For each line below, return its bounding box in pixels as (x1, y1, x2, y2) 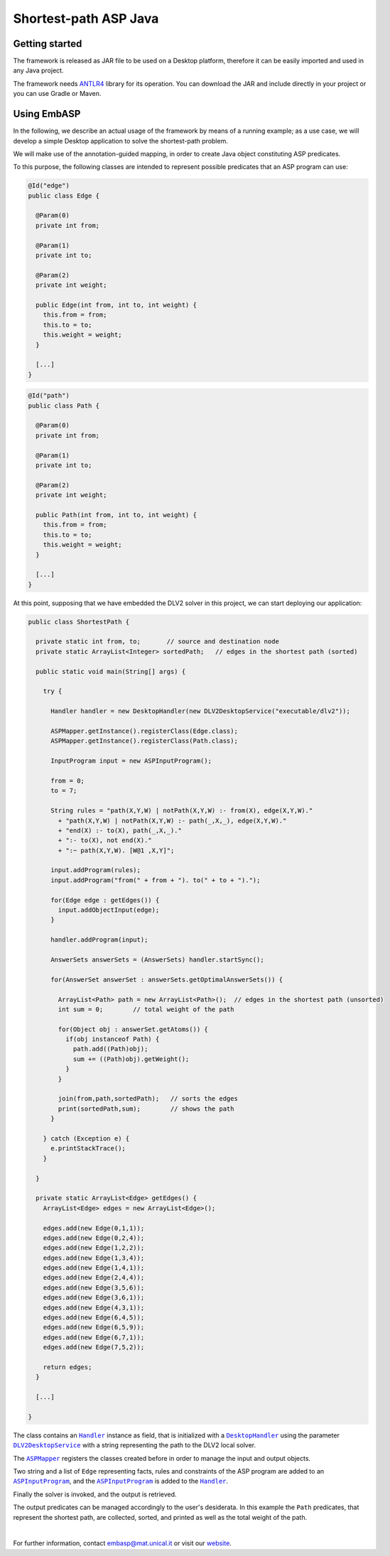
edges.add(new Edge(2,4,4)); (43, 1273, 145, 1282)
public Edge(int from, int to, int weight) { (36, 300, 197, 309)
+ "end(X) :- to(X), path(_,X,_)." (58, 826, 183, 834)
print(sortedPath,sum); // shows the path (58, 1104, 234, 1113)
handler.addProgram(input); (50, 936, 148, 944)
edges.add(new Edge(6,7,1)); (43, 1333, 145, 1342)
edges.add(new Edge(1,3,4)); (43, 1253, 145, 1262)
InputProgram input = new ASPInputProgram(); (50, 757, 212, 765)
